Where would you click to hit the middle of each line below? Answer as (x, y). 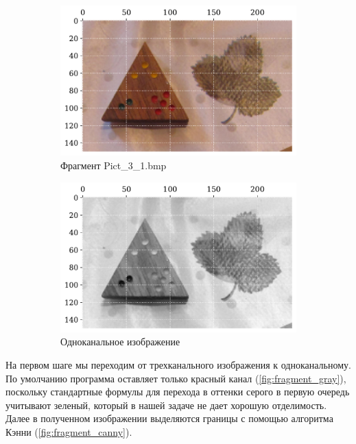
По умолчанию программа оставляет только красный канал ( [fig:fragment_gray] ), (176, 378)
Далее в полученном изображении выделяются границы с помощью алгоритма (169, 418)
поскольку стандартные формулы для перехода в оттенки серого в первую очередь (178, 392)
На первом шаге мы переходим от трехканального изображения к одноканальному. (178, 365)
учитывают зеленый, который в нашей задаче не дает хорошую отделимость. (166, 405)
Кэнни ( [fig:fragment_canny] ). (69, 432)
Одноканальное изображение (120, 342)
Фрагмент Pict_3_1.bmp (114, 165)
